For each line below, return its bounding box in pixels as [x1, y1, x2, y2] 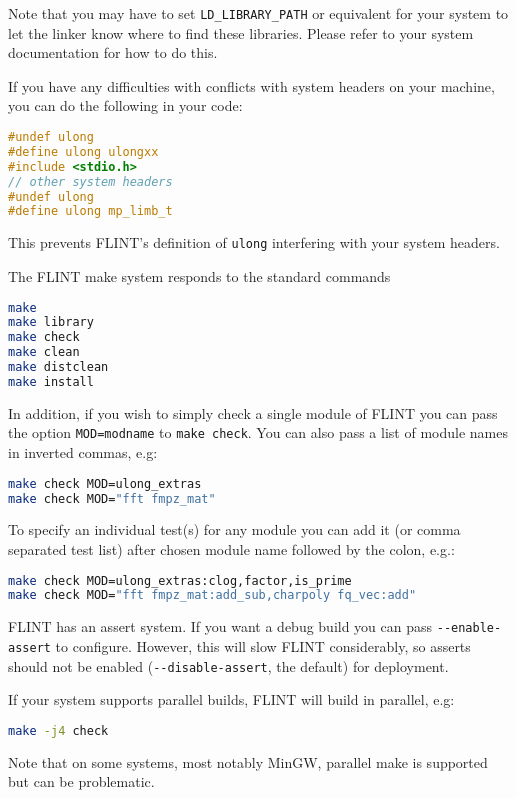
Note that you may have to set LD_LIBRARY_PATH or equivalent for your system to [8, 3, 509, 23]
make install [8, 374, 94, 389]
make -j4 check [8, 723, 109, 738]
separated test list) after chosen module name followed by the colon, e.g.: [8, 538, 455, 559]
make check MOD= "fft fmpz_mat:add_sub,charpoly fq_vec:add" [8, 588, 417, 603]
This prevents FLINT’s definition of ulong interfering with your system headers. [8, 232, 500, 253]
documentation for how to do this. [8, 42, 218, 63]
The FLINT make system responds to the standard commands [8, 265, 391, 286]
